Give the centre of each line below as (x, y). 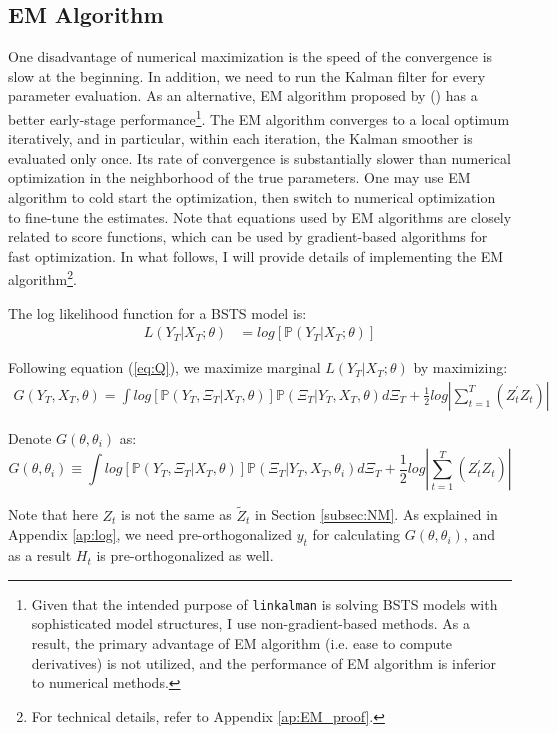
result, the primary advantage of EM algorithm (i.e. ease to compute (241, 642)
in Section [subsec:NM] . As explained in (376, 514)
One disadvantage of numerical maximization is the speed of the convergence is (250, 56)
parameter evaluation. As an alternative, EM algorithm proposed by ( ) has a (243, 95)
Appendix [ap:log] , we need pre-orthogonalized (150, 534)
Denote (30, 437)
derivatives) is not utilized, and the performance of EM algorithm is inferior (264, 662)
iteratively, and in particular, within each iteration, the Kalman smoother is (240, 138)
